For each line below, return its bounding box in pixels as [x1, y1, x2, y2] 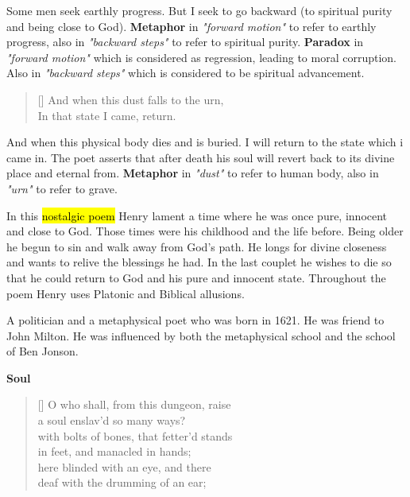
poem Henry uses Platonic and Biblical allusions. [6, 285, 245, 301]
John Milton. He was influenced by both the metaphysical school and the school [6, 327, 396, 344]
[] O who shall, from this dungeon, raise [37, 396, 231, 413]
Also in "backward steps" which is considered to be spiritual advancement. [6, 64, 365, 81]
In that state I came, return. [37, 107, 176, 123]
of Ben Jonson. [6, 343, 79, 359]
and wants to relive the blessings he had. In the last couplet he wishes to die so [6, 254, 392, 270]
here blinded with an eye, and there [37, 458, 211, 475]
